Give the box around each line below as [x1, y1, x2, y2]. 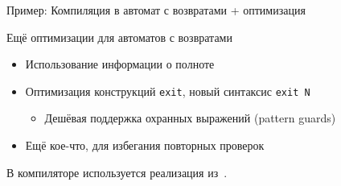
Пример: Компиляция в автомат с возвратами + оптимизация [6, 2, 306, 18]
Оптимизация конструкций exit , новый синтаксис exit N [25, 82, 310, 99]
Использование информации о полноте [25, 56, 215, 72]
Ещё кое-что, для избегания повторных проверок [25, 137, 265, 154]
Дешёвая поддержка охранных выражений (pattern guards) [44, 110, 336, 126]
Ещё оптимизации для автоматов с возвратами [6, 28, 232, 45]
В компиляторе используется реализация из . [6, 163, 228, 180]
